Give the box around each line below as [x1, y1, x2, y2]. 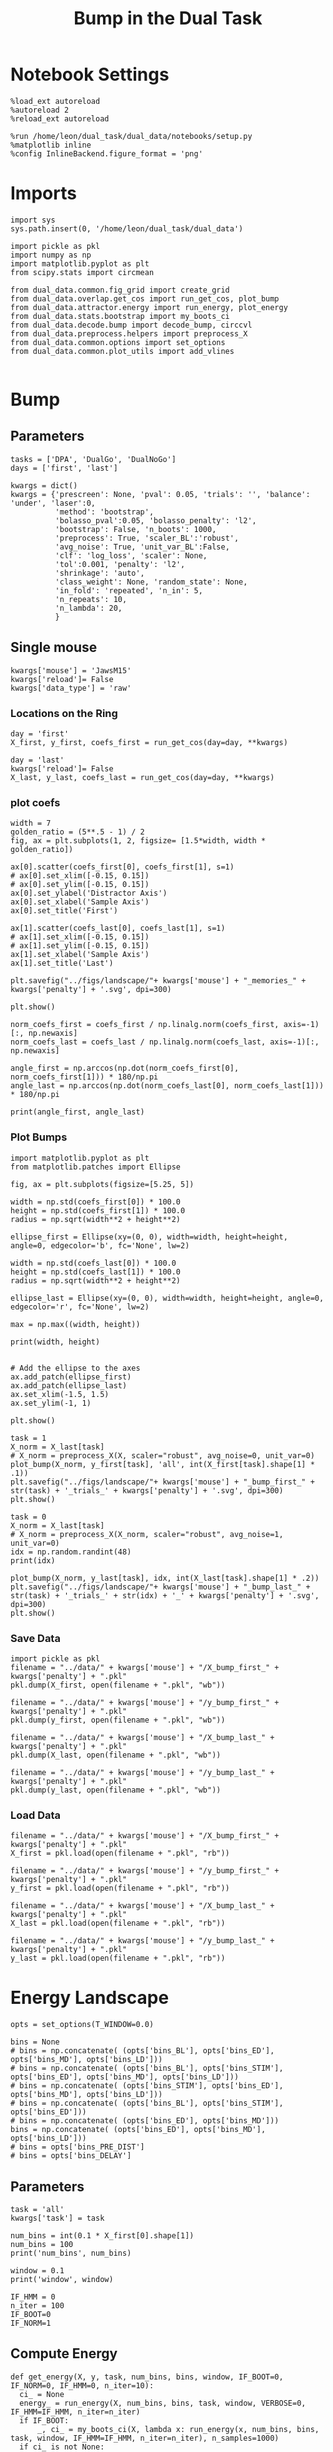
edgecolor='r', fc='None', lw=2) [10, 1302, 150, 1312]
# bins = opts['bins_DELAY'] [10, 2151, 132, 2161]
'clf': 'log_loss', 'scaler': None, [54, 550, 208, 561]
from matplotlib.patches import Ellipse [10, 1162, 182, 1172]
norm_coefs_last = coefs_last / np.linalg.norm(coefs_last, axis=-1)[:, [10, 1037, 320, 1047]
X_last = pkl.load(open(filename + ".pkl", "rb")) [10, 1918, 226, 1929]
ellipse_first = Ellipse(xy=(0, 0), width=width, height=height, [10, 1232, 288, 1242]
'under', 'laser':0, [10, 498, 97, 508]
